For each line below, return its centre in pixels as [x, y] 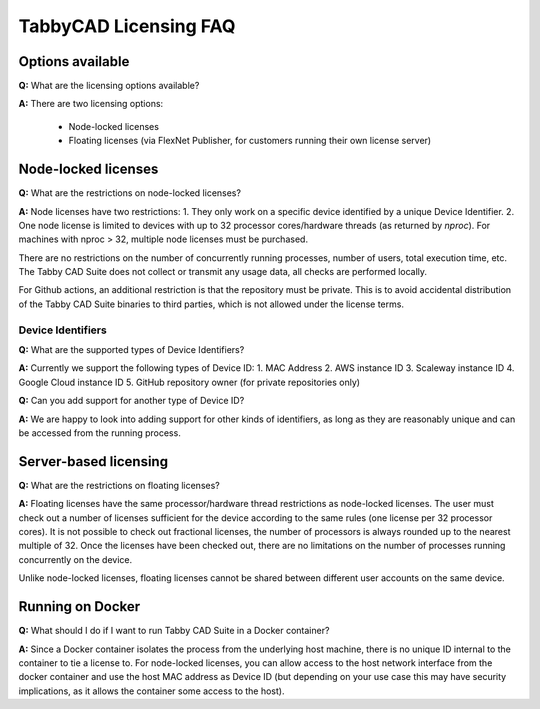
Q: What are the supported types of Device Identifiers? [131, 350]
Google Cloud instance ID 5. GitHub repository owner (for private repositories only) [189, 382]
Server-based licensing [93, 461]
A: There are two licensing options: [91, 104]
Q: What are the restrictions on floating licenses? [119, 485]
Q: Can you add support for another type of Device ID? [131, 401]
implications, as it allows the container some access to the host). [151, 691]
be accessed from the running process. [100, 432]
